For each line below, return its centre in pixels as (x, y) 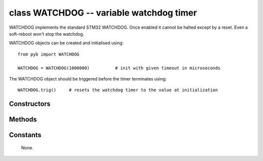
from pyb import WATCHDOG (49, 54)
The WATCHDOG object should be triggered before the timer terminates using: (88, 79)
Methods (23, 120)
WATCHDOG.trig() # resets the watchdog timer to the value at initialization (118, 90)
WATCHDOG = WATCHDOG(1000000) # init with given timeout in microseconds (119, 68)
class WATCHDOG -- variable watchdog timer (103, 13)
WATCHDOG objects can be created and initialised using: (66, 43)
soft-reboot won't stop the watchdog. (47, 34)
